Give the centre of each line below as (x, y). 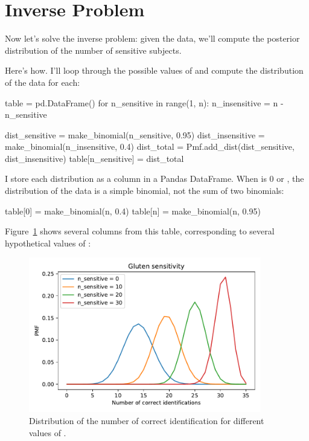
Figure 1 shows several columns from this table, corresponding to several (140, 231)
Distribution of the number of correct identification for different (147, 421)
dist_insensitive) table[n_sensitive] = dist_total (94, 158)
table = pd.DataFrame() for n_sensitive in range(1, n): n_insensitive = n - (144, 102)
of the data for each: (43, 82)
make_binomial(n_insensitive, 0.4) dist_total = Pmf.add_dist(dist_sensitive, (150, 146)
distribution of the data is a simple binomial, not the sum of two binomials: (145, 191)
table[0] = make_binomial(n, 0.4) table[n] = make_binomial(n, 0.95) (133, 211)
